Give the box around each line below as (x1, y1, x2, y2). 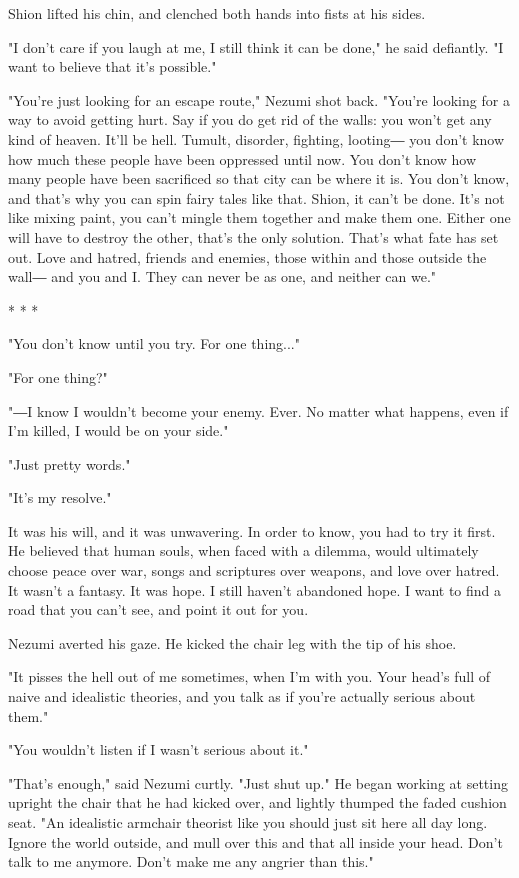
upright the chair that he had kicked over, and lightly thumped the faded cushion (8, 792, 507, 813)
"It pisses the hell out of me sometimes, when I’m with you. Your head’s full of (8, 666, 491, 687)
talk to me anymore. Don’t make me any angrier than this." (8, 851, 374, 872)
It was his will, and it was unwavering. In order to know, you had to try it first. (8, 520, 496, 541)
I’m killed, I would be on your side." (8, 420, 229, 441)
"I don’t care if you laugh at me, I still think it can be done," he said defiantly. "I (8, 36, 504, 57)
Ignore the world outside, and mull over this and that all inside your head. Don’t (8, 831, 503, 852)
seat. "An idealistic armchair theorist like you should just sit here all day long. (8, 812, 488, 832)
